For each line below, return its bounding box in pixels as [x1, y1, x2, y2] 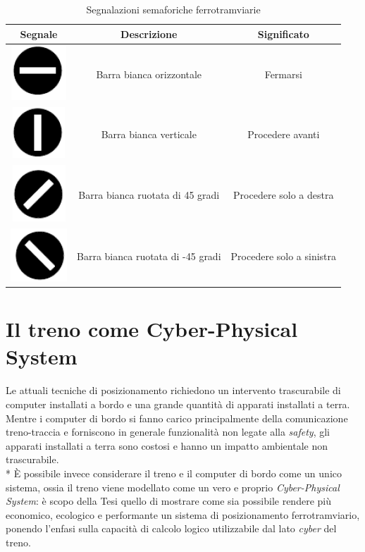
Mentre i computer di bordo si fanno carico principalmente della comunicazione [6, 410, 348, 425]
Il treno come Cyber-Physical [6, 314, 298, 343]
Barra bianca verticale [101, 126, 197, 141]
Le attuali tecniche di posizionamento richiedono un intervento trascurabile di [6, 383, 341, 398]
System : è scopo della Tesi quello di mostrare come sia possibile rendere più [6, 493, 331, 508]
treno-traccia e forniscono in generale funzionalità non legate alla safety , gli [6, 424, 330, 439]
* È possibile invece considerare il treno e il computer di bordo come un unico [6, 465, 342, 480]
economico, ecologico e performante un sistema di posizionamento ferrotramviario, [6, 507, 360, 522]
